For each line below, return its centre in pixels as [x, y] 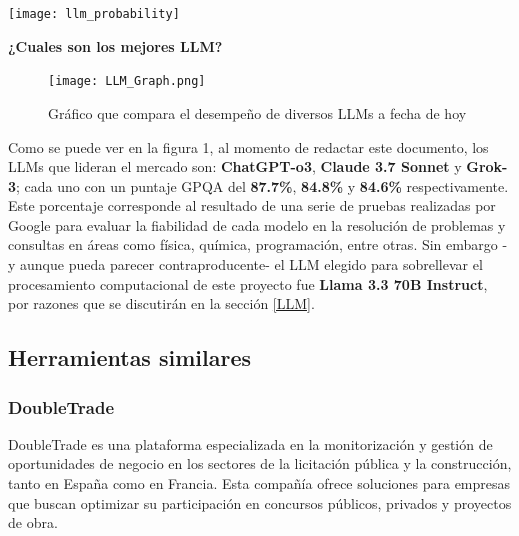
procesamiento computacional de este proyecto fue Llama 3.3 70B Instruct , [248, 283]
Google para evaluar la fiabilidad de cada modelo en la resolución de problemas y [257, 224]
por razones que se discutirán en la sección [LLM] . [161, 303]
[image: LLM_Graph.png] [127, 81]
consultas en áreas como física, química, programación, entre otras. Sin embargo [253, 244]
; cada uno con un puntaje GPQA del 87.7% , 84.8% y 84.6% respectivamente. [262, 185]
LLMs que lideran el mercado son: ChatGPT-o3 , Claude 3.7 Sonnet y [235, 166]
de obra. [33, 522]
